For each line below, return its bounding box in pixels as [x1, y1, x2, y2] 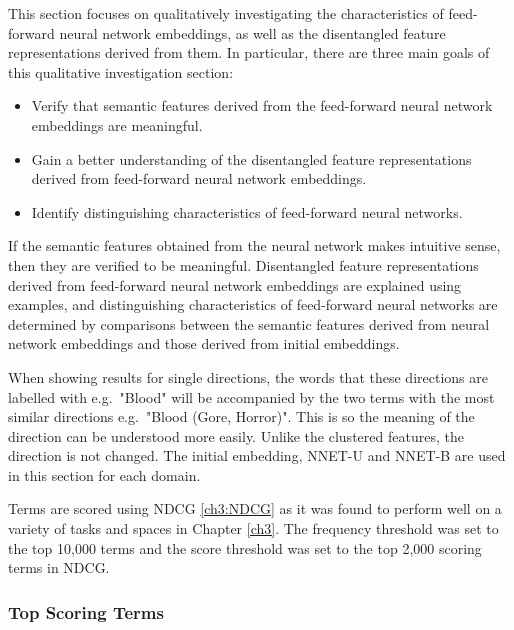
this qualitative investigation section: [8, 61, 234, 82]
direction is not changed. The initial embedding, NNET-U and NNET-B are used [8, 445, 506, 466]
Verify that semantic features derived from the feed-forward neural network [31, 95, 493, 116]
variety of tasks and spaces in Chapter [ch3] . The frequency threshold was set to [8, 518, 499, 539]
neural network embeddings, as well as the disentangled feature [59, 22, 446, 43]
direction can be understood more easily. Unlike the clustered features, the [8, 425, 464, 446]
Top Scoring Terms [8, 599, 164, 624]
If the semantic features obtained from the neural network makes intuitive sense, [8, 235, 501, 256]
